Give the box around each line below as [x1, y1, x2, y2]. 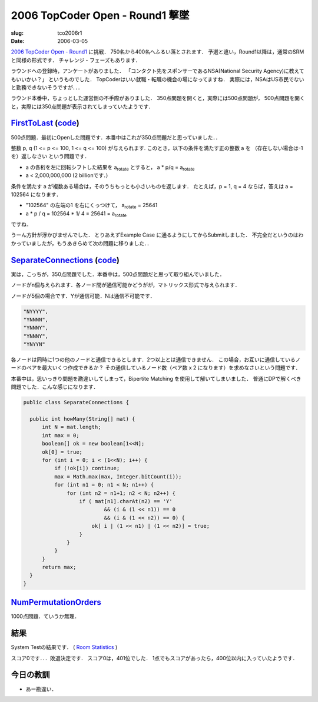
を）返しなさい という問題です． [11, 153, 90, 160]
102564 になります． [11, 191, 62, 198]
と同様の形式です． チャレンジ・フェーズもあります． [11, 56, 141, 64]
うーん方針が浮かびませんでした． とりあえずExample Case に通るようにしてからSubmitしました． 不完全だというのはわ [11, 231, 304, 238]
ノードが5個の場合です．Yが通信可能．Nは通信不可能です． [11, 292, 155, 300]
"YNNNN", [23, 316, 49, 323]
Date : [11, 37, 25, 44]
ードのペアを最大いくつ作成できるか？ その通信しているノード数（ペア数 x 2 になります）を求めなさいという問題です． [11, 364, 301, 371]
